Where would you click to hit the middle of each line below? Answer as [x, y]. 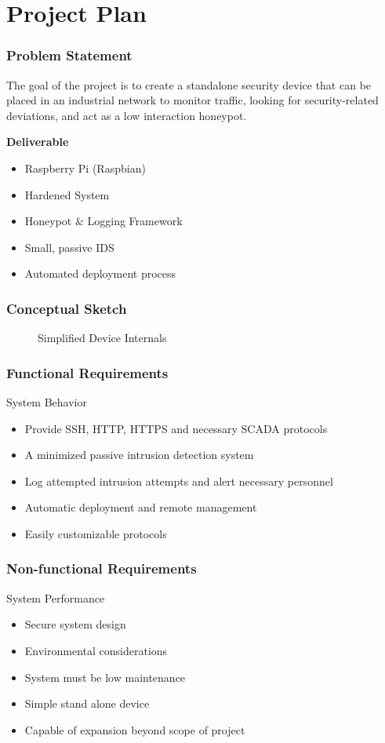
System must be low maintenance [105, 677]
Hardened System [67, 194]
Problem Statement [69, 55]
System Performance [56, 597]
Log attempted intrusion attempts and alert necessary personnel [179, 481]
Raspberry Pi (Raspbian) [85, 168]
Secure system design [75, 624]
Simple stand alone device [87, 703]
